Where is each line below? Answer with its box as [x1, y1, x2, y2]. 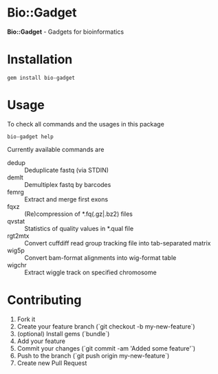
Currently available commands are [7, 145, 105, 153]
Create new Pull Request [17, 359, 87, 367]
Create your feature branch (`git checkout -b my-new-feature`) [17, 322, 195, 331]
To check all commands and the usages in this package [7, 120, 165, 128]
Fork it [17, 315, 36, 323]
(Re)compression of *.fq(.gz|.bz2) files [24, 210, 133, 218]
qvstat [7, 217, 25, 225]
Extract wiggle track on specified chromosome [24, 268, 157, 276]
